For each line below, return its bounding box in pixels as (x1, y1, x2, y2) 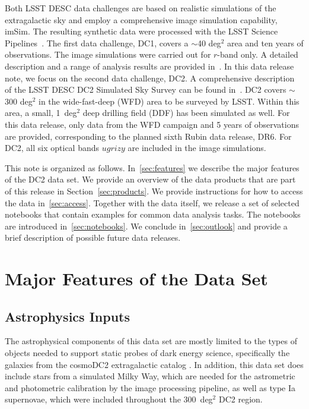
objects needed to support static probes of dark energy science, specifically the (5, 347, 290, 359)
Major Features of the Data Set (5, 266, 268, 291)
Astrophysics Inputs (5, 307, 130, 325)
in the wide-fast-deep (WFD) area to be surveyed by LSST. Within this (39, 95, 300, 107)
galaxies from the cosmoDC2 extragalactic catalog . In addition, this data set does (5, 358, 304, 370)
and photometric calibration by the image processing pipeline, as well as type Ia (5, 381, 296, 394)
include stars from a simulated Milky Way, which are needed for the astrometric (5, 370, 295, 382)
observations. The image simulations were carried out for (5, 48, 211, 61)
